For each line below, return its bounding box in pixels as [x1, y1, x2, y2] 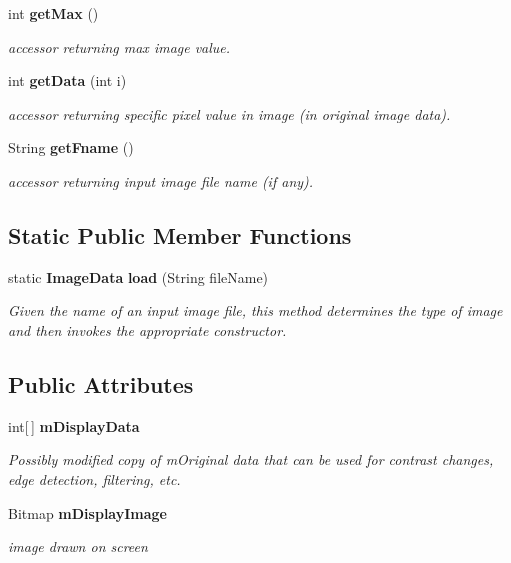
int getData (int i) [8, 70, 127, 91]
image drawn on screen [8, 536, 148, 557]
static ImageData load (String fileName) [8, 266, 269, 287]
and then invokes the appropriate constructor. [8, 319, 287, 340]
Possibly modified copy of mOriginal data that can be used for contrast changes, [8, 449, 494, 470]
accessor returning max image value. [8, 36, 231, 57]
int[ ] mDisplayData [8, 415, 140, 436]
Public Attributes [8, 368, 194, 399]
